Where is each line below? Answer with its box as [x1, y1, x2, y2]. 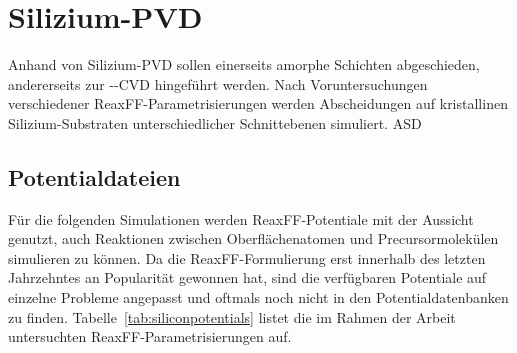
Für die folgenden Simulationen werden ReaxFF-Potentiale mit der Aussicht [8, 208, 474, 229]
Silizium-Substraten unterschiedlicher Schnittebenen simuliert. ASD [8, 112, 422, 133]
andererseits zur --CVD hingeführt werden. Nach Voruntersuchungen [8, 73, 428, 94]
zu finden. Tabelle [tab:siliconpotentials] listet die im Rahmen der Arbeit [8, 306, 456, 327]
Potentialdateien [8, 161, 181, 192]
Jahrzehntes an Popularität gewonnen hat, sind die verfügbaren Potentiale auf [8, 267, 487, 288]
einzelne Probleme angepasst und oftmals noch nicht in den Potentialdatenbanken [8, 287, 509, 308]
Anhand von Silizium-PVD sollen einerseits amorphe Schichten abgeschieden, [8, 54, 480, 75]
